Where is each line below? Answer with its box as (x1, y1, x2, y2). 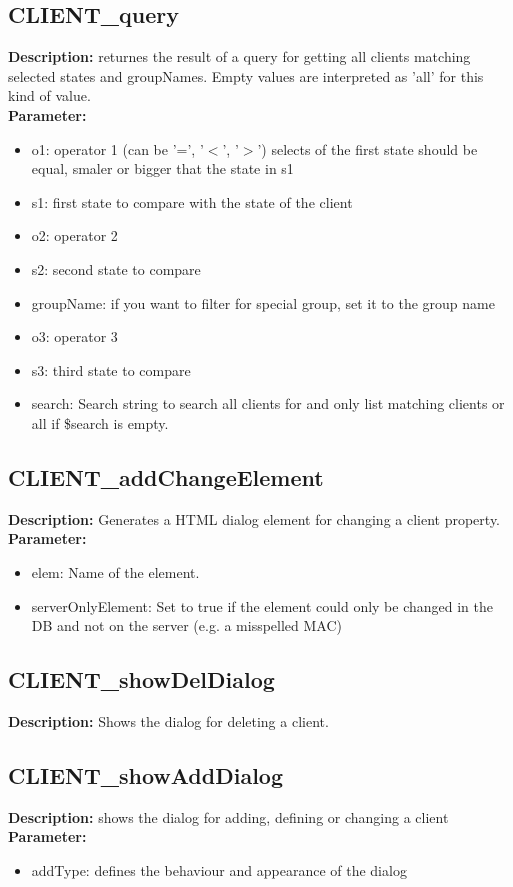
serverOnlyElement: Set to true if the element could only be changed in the (31, 595, 494, 616)
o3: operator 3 (31, 326, 118, 347)
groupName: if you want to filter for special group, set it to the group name (31, 292, 495, 313)
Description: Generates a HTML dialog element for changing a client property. (8, 508, 501, 529)
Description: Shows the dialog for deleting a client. (8, 710, 329, 731)
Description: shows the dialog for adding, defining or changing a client (8, 806, 449, 827)
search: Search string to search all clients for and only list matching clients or (31, 393, 505, 414)
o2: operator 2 (31, 225, 118, 246)
